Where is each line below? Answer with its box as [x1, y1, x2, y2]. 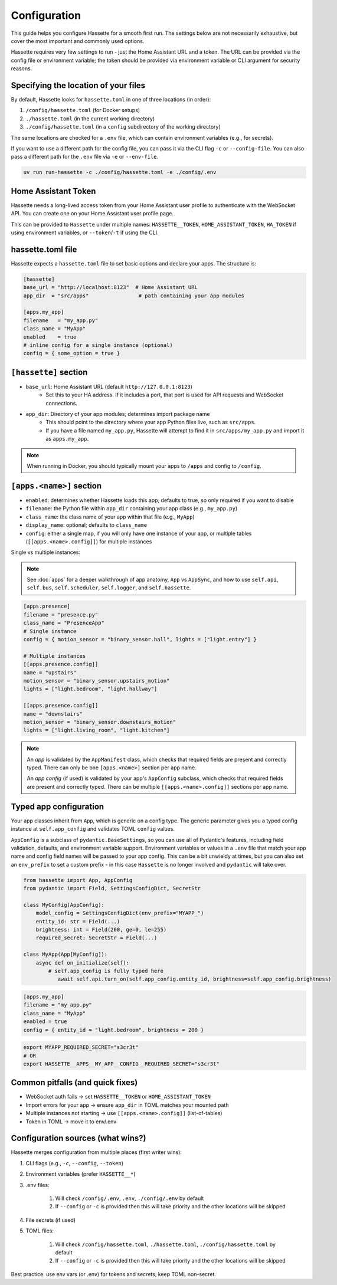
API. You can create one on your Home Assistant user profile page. [11, 210, 174, 217]
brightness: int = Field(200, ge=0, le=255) [35, 926, 167, 933]
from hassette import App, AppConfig [23, 877, 133, 883]
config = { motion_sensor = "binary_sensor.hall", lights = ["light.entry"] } [23, 636, 257, 643]
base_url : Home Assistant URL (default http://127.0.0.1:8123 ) [25, 383, 193, 390]
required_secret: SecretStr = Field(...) [35, 935, 158, 941]
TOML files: [25, 1227, 54, 1234]
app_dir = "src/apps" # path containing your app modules [23, 292, 245, 299]
